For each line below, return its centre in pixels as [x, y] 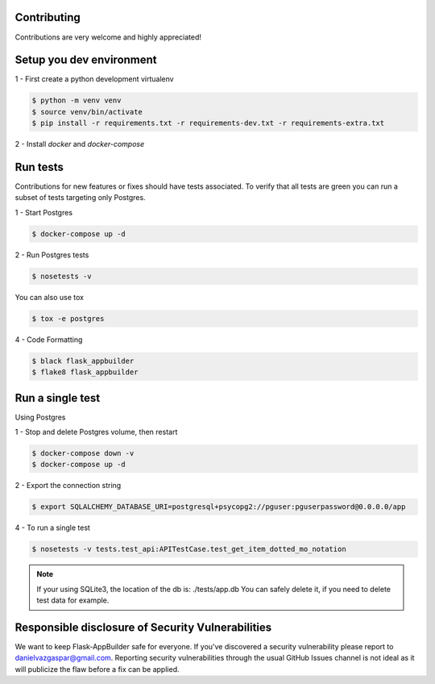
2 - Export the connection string [68, 486]
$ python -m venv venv [77, 100]
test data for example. [73, 600]
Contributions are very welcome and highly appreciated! [108, 37]
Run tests [39, 167]
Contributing [48, 17]
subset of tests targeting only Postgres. [80, 198]
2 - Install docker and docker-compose [80, 144]
